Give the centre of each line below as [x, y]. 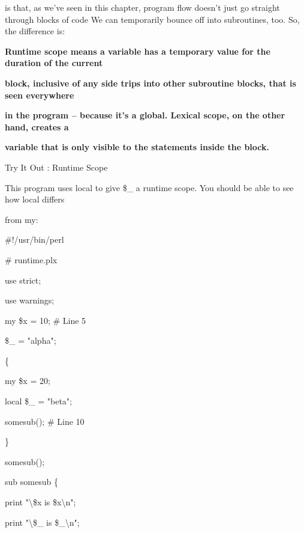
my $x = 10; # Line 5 [46, 320]
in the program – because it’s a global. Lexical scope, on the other [145, 115]
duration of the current [54, 63]
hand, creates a [37, 126]
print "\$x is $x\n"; [40, 502]
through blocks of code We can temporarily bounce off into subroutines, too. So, [152, 19]
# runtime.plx [31, 259]
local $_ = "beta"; [38, 401]
